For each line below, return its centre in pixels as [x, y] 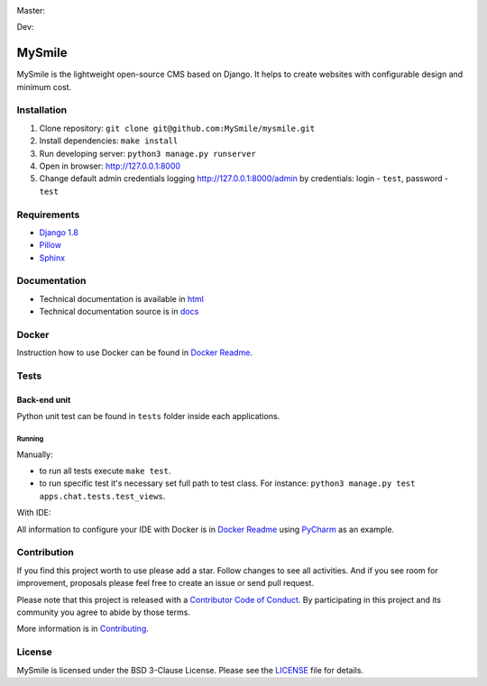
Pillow [51, 245]
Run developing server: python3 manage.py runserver [147, 153]
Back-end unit [44, 399]
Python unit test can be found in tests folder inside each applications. [148, 416]
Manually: [35, 454]
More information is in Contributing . [83, 629]
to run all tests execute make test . [105, 471]
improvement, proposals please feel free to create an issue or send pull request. [165, 583]
